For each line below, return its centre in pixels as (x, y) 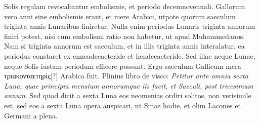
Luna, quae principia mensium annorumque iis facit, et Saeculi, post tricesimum (129, 85)
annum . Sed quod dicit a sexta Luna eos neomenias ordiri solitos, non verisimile (128, 95)
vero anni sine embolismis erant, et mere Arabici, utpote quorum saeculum (120, 16)
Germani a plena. (31, 115)
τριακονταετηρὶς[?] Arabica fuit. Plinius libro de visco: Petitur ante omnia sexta (126, 76)
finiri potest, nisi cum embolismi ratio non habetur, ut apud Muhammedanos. (125, 36)
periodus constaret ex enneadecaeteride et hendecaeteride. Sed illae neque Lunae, (130, 55)
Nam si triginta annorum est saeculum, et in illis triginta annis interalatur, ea (124, 46)
